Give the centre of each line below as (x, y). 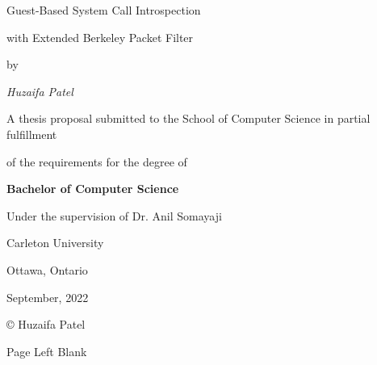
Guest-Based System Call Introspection (104, 10)
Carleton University (55, 243)
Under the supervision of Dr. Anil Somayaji (114, 215)
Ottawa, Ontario (47, 269)
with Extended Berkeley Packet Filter (100, 37)
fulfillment (32, 134)
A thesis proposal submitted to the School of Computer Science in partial (188, 118)
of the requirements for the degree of (97, 161)
